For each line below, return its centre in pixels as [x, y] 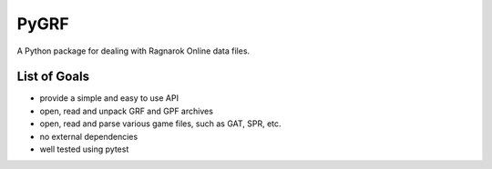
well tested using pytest [84, 149]
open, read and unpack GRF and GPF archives [127, 111]
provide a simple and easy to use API [109, 98]
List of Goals [53, 77]
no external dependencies [89, 136]
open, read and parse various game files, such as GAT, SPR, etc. [160, 124]
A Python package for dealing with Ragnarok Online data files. [133, 51]
